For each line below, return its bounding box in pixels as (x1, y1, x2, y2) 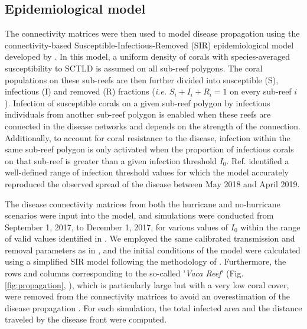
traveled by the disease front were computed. (5, 313, 167, 325)
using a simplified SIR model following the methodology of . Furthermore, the (5, 255, 286, 268)
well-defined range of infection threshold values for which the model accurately (5, 166, 289, 178)
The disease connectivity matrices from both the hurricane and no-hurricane (5, 197, 280, 210)
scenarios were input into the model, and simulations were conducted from (5, 209, 274, 221)
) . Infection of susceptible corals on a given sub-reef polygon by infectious (5, 96, 270, 109)
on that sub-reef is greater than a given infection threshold (5, 154, 217, 167)
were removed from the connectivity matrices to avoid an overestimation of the (5, 290, 290, 302)
